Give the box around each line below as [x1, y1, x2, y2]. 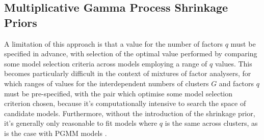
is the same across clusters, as [165, 118, 258, 128]
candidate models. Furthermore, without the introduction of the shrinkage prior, [4, 108, 255, 118]
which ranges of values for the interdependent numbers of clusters [4, 78, 209, 88]
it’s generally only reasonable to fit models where [4, 118, 157, 128]
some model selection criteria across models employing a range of [4, 58, 207, 68]
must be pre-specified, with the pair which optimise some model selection [4, 88, 233, 98]
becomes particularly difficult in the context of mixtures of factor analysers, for [4, 68, 251, 79]
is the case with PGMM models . [4, 127, 107, 138]
